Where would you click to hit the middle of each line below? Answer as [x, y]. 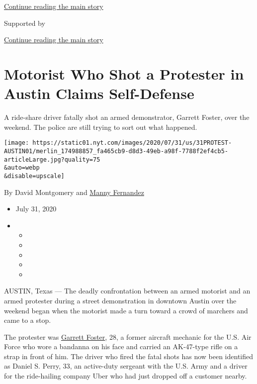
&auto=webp [22, 168]
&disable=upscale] [34, 176]
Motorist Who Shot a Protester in [124, 73]
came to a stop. [28, 320]
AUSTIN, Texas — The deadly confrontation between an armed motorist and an [127, 291]
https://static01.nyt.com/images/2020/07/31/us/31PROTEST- [132, 143]
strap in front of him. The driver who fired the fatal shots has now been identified [129, 356]
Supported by [25, 23]
